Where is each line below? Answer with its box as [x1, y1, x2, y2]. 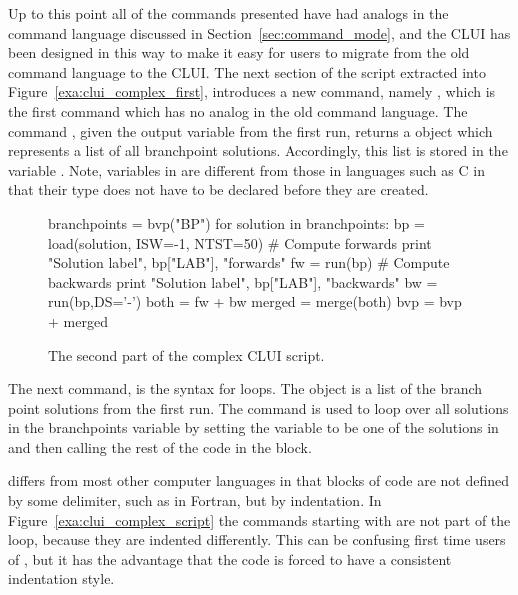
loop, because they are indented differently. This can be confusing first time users [8, 529, 506, 550]
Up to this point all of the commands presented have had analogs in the [8, 3, 449, 23]
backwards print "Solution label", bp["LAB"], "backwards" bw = [48, 271, 438, 292]
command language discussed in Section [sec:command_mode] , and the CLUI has [8, 22, 511, 43]
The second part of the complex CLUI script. [48, 344, 325, 365]
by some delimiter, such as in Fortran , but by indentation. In [8, 490, 382, 511]
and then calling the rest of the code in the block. [8, 436, 312, 457]
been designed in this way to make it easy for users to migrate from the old [8, 42, 470, 63]
